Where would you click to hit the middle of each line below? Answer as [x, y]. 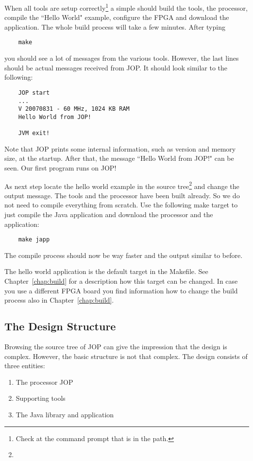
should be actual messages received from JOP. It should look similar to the [116, 67]
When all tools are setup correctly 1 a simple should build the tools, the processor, [126, 7]
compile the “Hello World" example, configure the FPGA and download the [117, 17]
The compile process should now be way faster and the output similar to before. [124, 255]
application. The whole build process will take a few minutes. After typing [115, 26]
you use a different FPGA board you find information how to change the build [121, 290]
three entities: [25, 366]
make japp [34, 240]
